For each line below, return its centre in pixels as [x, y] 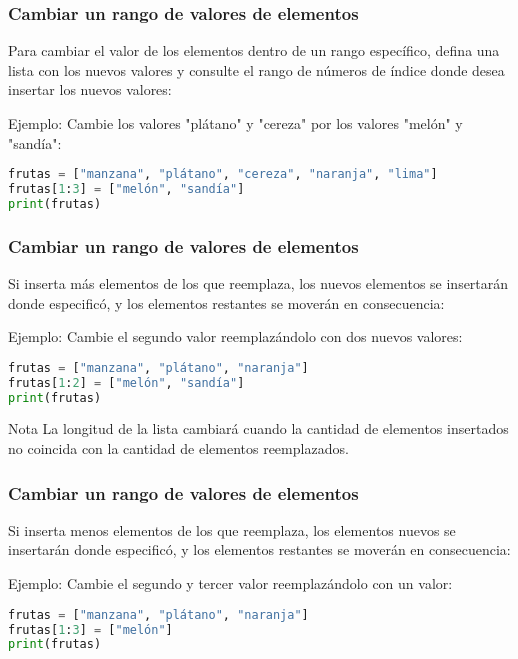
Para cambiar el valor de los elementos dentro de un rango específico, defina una [254, 50]
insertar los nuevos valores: [90, 89]
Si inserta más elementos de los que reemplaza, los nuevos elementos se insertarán [258, 283]
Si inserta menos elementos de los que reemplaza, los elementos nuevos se [232, 529]
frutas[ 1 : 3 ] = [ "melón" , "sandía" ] [126, 189]
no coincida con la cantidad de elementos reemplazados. [178, 448]
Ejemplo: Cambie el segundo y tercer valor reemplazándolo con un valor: [230, 583]
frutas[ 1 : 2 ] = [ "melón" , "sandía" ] [126, 382]
